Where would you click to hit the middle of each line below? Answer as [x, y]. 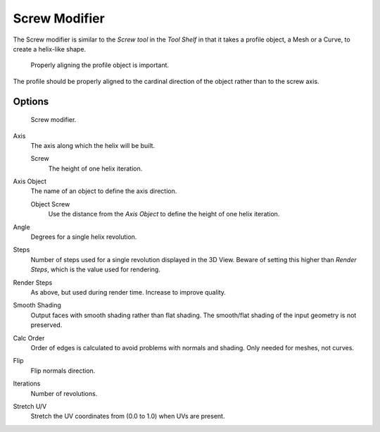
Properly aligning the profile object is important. [100, 65]
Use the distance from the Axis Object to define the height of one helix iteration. [164, 214]
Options [31, 101]
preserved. [46, 325]
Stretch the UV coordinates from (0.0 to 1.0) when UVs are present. [128, 416]
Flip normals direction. [63, 371]
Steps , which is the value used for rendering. [96, 270]
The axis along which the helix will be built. [93, 145]
